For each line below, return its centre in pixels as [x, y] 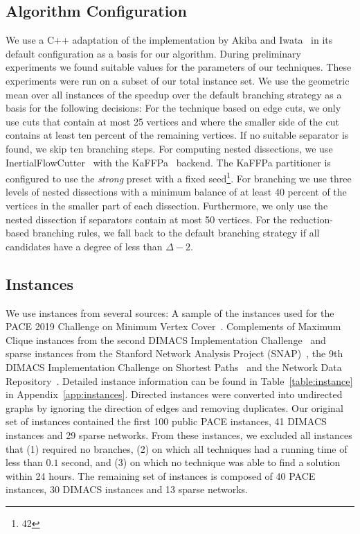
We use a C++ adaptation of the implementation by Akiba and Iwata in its [169, 40]
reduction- [312, 219]
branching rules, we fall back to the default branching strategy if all [176, 233]
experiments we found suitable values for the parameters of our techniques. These [179, 67]
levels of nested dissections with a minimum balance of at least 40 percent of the [176, 192]
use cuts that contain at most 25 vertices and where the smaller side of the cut [172, 121]
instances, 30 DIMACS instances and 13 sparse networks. [127, 489]
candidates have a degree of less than [84, 246]
